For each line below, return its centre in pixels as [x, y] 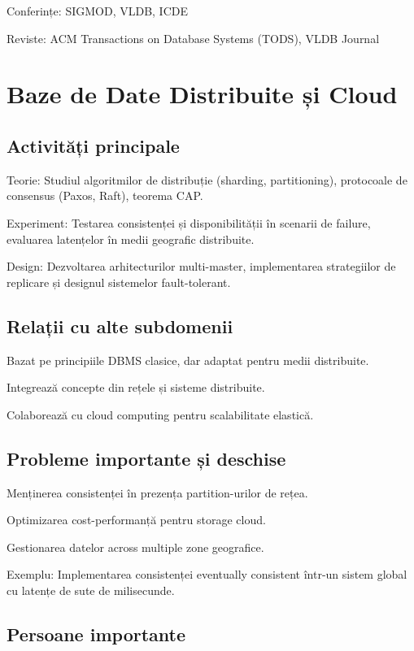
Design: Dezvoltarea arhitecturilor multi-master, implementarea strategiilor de [201, 266]
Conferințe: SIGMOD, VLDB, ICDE [97, 11]
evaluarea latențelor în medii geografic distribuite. [131, 239]
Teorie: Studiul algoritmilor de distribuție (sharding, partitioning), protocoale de [207, 179]
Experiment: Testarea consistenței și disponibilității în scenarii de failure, [189, 222]
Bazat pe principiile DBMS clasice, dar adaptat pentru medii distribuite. [188, 360]
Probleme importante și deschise [146, 458]
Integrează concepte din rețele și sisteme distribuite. [136, 387]
